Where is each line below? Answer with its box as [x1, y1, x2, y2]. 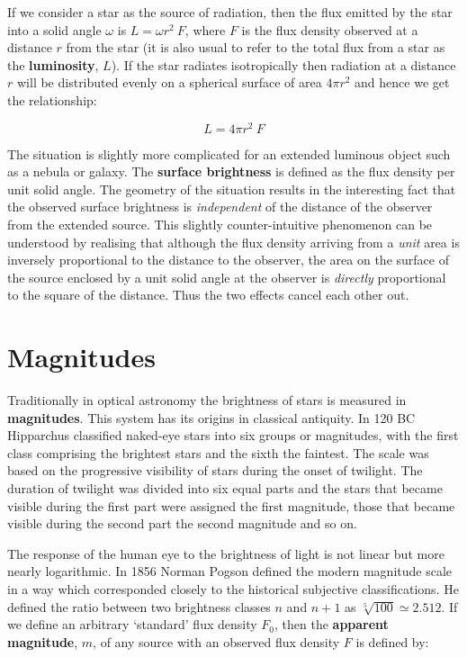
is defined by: [355, 632, 429, 651]
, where [184, 20, 226, 39]
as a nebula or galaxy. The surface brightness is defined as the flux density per [7, 162, 455, 181]
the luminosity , [7, 55, 99, 74]
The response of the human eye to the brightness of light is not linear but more [7, 544, 445, 562]
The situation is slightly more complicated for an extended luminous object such [7, 144, 451, 163]
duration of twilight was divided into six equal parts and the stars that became [7, 479, 443, 498]
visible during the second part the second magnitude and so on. [7, 514, 357, 533]
